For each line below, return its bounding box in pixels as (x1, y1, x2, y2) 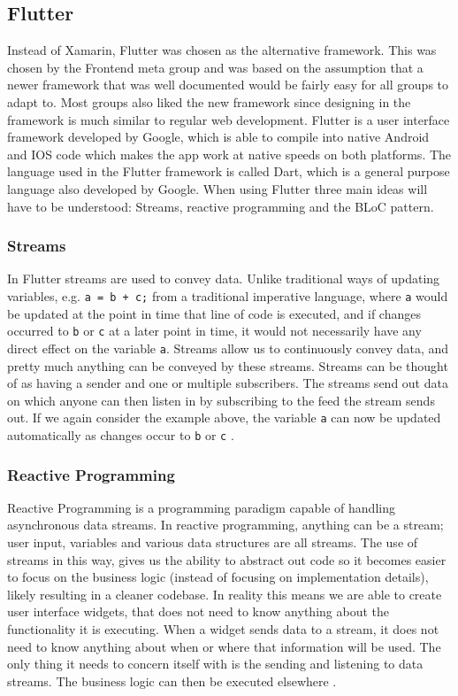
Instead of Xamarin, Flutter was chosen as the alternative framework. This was (7, 41, 437, 59)
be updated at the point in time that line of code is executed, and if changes (7, 304, 421, 322)
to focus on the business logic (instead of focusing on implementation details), (7, 568, 429, 586)
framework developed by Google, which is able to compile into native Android (7, 128, 430, 146)
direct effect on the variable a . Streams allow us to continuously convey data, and (7, 338, 449, 357)
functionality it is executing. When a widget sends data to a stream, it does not (7, 619, 439, 638)
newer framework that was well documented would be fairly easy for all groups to (7, 75, 448, 94)
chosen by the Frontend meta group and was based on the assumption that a (7, 58, 424, 76)
